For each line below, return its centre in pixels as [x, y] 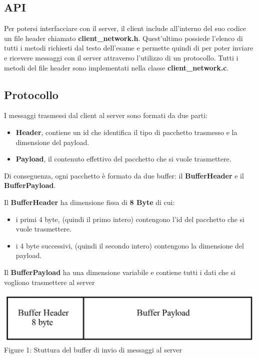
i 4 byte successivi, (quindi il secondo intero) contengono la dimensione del [130, 245]
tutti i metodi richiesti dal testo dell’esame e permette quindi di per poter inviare [129, 48]
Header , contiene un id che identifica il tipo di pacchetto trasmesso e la [126, 132]
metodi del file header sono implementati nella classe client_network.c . [116, 67]
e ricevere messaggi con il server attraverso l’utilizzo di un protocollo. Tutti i [121, 57]
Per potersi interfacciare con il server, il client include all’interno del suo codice [125, 28]
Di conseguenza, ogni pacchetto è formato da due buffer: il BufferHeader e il [124, 175]
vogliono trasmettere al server [49, 282]
